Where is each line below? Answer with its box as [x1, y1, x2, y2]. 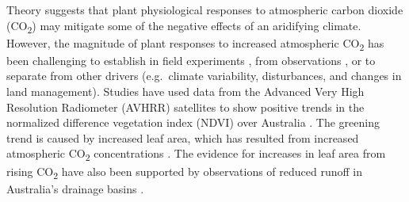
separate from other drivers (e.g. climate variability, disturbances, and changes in [6, 67, 402, 84]
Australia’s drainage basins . [6, 180, 144, 196]
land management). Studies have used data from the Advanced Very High [6, 83, 365, 100]
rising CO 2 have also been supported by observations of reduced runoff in [6, 162, 362, 181]
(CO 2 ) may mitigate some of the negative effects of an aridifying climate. [6, 17, 361, 36]
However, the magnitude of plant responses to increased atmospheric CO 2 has [6, 34, 384, 53]
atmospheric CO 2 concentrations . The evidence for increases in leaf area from [6, 145, 386, 164]
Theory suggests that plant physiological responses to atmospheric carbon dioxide [6, 2, 403, 17]
